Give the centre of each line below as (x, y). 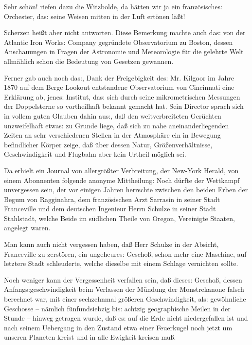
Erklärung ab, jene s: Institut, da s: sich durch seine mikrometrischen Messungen (122, 96)
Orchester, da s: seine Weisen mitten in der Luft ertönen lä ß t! (95, 16)
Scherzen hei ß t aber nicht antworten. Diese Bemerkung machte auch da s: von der (125, 32)
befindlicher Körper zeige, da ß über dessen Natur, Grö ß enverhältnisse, (108, 144)
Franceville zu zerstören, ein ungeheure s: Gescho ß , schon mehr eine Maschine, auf (125, 254)
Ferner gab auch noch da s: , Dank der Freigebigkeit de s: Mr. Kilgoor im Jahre (119, 77)
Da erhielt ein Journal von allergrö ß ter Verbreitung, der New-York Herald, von (121, 170)
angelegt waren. (27, 228)
